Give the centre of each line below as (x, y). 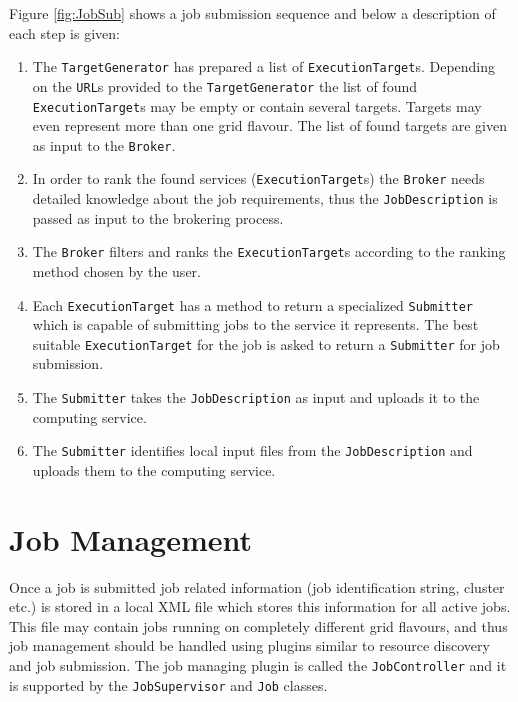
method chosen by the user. (116, 270)
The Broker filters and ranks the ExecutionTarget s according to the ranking (269, 251)
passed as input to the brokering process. (158, 217)
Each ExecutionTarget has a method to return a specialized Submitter (252, 304)
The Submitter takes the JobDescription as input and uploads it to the (256, 397)
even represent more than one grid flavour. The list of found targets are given (269, 125)
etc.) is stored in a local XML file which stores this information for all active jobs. (260, 606)
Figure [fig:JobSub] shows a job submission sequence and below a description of (252, 13)
